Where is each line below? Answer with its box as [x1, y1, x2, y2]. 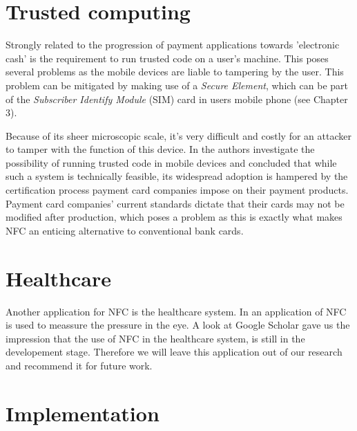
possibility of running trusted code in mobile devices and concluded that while [6, 155, 337, 169]
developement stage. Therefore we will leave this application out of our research [6, 345, 342, 359]
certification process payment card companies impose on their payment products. [6, 183, 349, 197]
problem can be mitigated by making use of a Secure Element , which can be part [6, 77, 348, 92]
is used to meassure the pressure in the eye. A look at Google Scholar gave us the [6, 318, 350, 332]
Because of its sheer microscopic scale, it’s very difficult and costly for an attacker [6, 128, 351, 143]
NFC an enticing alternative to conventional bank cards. [6, 223, 244, 237]
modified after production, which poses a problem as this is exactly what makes [6, 210, 342, 224]
